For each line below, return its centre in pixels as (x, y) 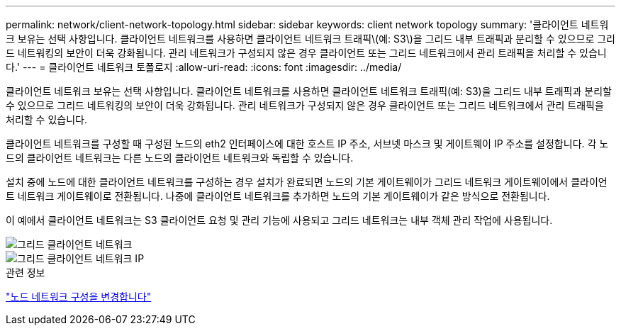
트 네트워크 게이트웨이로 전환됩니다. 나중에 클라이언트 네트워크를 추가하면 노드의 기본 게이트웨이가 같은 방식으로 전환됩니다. (278, 196)
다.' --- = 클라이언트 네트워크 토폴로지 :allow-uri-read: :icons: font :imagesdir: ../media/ (204, 67)
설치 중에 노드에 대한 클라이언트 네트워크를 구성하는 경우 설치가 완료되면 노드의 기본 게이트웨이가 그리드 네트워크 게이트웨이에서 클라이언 (307, 182)
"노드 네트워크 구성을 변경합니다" (79, 297)
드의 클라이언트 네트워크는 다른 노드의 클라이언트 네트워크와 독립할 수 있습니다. (180, 158)
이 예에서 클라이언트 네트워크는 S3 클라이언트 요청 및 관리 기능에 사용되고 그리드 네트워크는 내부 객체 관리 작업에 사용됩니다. (279, 220)
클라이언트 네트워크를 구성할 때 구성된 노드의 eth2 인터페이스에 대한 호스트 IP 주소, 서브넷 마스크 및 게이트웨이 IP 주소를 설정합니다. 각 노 (307, 144)
